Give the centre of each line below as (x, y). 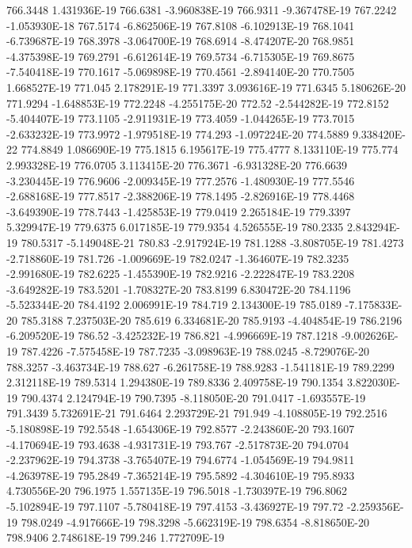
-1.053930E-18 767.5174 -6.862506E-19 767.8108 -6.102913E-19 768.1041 (181, 25)
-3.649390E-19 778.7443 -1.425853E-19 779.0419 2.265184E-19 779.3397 (179, 211)
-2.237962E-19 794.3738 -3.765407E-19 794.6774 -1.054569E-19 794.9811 (181, 460)
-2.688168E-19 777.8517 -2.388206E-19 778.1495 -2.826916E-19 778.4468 (181, 196)
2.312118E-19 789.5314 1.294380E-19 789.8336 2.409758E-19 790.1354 (175, 382)
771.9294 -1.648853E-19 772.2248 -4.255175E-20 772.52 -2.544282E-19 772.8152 (198, 103)
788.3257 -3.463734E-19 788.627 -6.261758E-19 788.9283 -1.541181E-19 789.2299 (200, 366)
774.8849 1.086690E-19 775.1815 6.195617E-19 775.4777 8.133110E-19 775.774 (210, 149)
